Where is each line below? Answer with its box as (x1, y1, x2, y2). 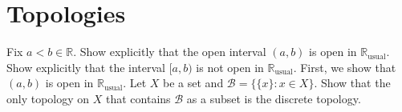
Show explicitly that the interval (6, 58, 166, 75)
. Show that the (314, 74, 391, 91)
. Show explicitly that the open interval (73, 43, 266, 60)
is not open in (196, 58, 264, 75)
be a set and (163, 74, 224, 91)
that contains (106, 90, 171, 106)
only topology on (6, 90, 90, 106)
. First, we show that (293, 58, 396, 75)
